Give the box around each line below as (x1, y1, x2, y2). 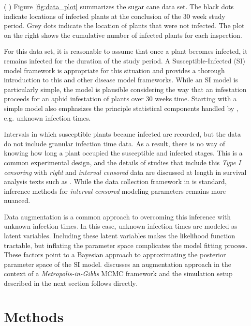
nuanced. (4, 195, 30, 205)
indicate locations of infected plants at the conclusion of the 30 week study (4, 11, 225, 21)
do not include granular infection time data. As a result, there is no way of (4, 138, 225, 148)
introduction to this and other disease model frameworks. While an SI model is (4, 75, 238, 85)
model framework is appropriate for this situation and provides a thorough (4, 65, 225, 75)
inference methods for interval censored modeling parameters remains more (4, 186, 226, 196)
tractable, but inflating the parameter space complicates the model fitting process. (4, 240, 248, 250)
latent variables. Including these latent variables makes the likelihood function (4, 231, 235, 241)
